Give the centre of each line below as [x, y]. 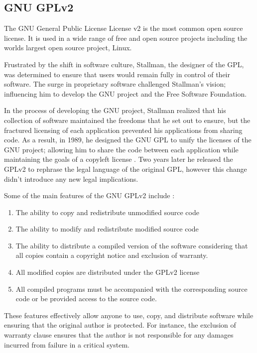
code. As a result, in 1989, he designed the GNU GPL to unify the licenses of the [128, 140]
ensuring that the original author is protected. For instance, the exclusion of [120, 325]
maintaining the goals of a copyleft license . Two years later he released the [119, 159]
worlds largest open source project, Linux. [68, 48]
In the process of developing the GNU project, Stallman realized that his [115, 110]
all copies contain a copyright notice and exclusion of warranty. [112, 255]
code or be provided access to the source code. [86, 298]
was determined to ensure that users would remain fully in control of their [117, 74]
